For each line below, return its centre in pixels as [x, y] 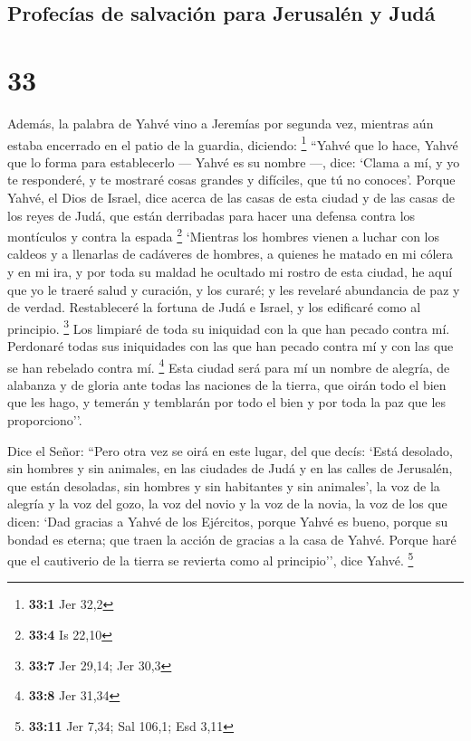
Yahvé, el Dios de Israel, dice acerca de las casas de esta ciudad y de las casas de [231, 197]
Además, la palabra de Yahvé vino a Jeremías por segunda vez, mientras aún [221, 123]
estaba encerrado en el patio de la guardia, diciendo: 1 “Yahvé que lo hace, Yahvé [233, 143]
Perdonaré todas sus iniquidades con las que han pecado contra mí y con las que [231, 346]
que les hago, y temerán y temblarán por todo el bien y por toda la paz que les [227, 402]
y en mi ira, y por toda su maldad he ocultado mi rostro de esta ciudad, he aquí [230, 271]
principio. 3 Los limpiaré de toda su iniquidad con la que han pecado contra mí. [229, 327]
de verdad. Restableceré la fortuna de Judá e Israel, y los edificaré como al [214, 307]
